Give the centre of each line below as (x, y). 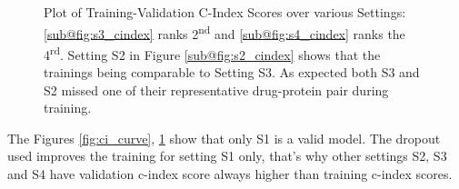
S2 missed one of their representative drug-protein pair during (216, 90)
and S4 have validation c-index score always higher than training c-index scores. (230, 174)
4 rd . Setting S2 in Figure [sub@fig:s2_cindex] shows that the (212, 53)
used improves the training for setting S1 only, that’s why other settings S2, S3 (227, 156)
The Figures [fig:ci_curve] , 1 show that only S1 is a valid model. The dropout (224, 138)
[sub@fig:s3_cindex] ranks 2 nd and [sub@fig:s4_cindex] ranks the (225, 32)
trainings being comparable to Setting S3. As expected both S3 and (232, 72)
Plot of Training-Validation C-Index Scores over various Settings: (225, 12)
